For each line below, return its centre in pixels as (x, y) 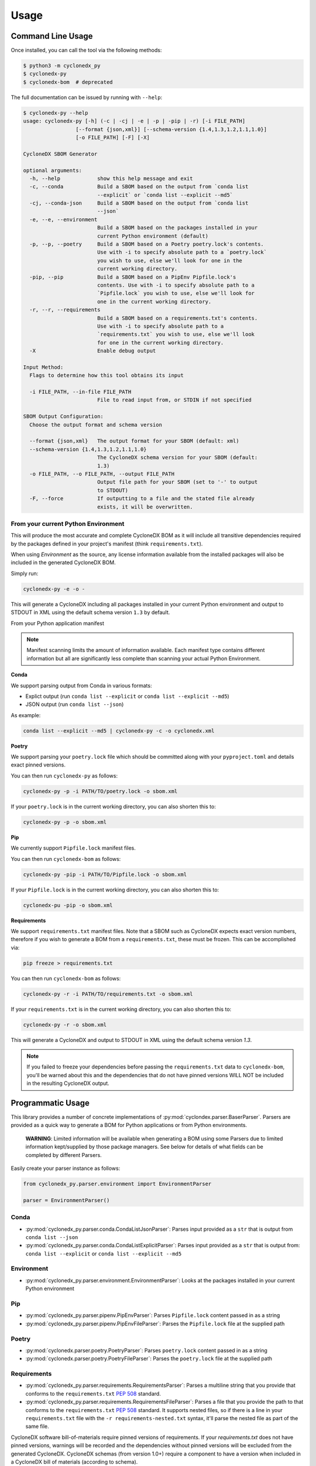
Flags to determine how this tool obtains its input (107, 376)
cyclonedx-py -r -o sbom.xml (65, 1024)
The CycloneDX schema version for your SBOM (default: (177, 458)
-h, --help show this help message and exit (111, 178)
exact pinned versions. (38, 765)
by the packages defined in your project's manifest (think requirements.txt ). (107, 544)
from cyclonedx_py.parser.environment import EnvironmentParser (117, 1184)
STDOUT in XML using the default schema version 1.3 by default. (90, 612)
